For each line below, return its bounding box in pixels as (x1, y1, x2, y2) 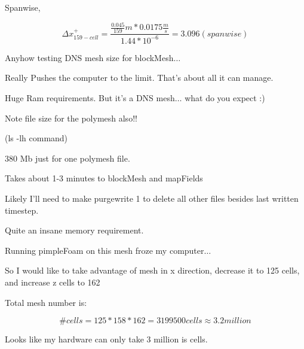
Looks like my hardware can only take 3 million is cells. (5, 333, 208, 345)
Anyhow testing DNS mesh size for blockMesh (5, 51, 174, 63)
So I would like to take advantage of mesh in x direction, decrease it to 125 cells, (5, 264, 300, 277)
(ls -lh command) (5, 132, 68, 144)
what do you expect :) (185, 91, 265, 104)
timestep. (5, 204, 39, 216)
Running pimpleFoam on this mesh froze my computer (5, 244, 204, 256)
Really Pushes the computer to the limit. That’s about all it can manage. (5, 71, 274, 84)
